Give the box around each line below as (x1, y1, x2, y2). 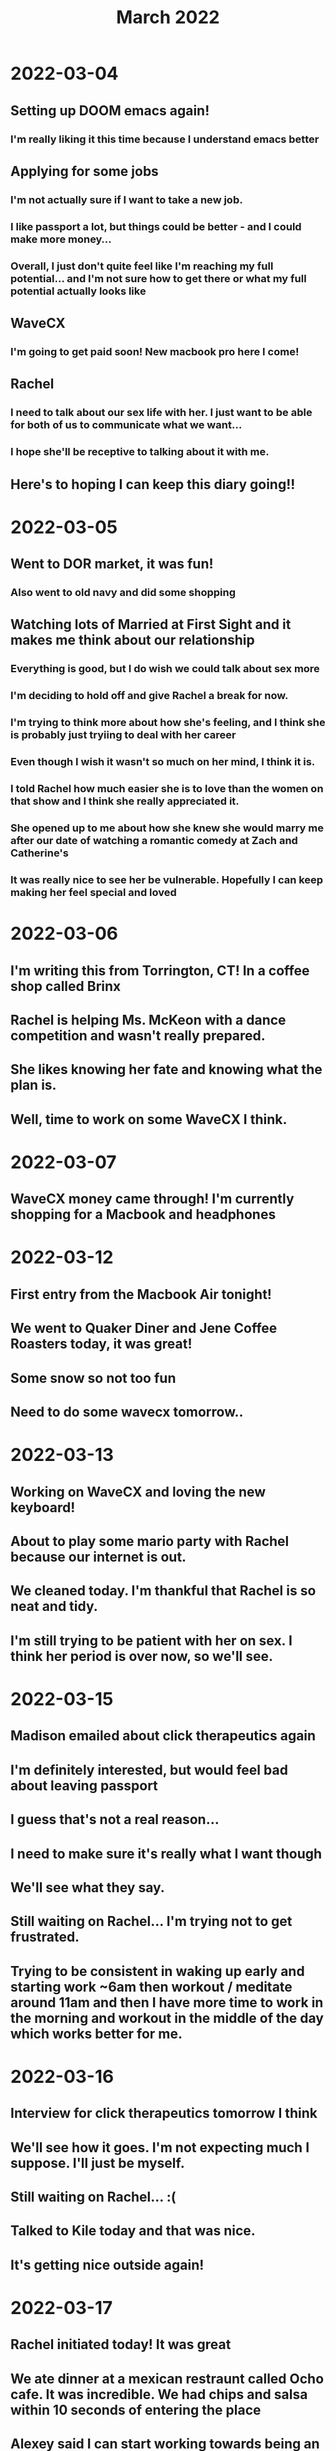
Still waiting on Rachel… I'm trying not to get (10, 1913, 293, 1930)
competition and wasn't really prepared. (10, 1027, 266, 1044)
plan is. (10, 1077, 57, 1094)
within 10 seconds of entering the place (10, 2401, 262, 2418)
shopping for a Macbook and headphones (10, 1206, 277, 1223)
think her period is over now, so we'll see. (10, 1647, 274, 1665)
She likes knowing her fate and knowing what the (10, 1061, 323, 1078)
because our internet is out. (10, 1548, 187, 1565)
